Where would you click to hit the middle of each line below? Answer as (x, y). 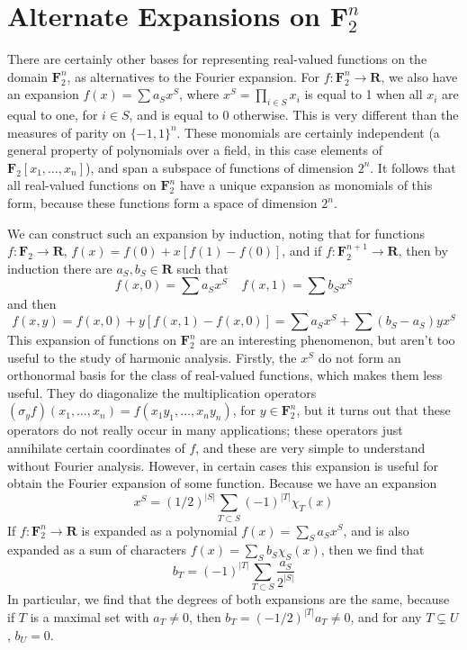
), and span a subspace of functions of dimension (220, 167)
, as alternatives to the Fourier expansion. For (193, 76)
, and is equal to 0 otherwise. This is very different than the (294, 115)
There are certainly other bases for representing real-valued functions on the (217, 59)
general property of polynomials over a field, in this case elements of (195, 150)
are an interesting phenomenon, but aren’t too (328, 340)
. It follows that (413, 167)
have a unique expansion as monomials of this (306, 185)
